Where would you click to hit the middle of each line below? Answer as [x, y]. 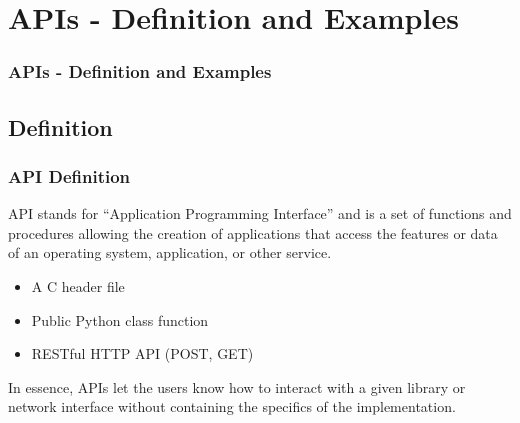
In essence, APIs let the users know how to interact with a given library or [237, 386]
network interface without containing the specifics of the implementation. [232, 406]
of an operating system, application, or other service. [170, 252]
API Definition [69, 175]
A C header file [78, 286]
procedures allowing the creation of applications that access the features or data [253, 232]
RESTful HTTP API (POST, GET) [142, 353]
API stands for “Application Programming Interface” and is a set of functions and [260, 213]
